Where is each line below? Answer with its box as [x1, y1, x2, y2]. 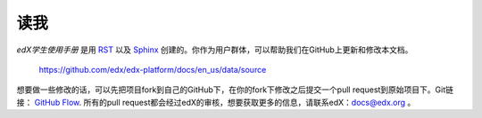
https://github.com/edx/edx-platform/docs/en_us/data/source [38, 64, 267, 75]
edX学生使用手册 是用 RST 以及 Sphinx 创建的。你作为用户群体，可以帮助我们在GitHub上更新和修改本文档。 [16, 44, 413, 55]
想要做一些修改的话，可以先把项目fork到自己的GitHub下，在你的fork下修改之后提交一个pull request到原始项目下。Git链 [16, 84, 454, 95]
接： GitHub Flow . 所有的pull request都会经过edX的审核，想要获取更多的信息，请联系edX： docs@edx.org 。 [16, 97, 416, 107]
